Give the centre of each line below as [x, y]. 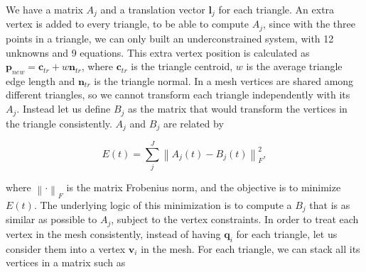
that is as [330, 204]
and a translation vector [153, 9]
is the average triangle [294, 66]
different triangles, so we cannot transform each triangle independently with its [178, 95]
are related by [193, 123]
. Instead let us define [64, 109]
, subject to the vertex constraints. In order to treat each [235, 219]
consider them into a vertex [66, 248]
